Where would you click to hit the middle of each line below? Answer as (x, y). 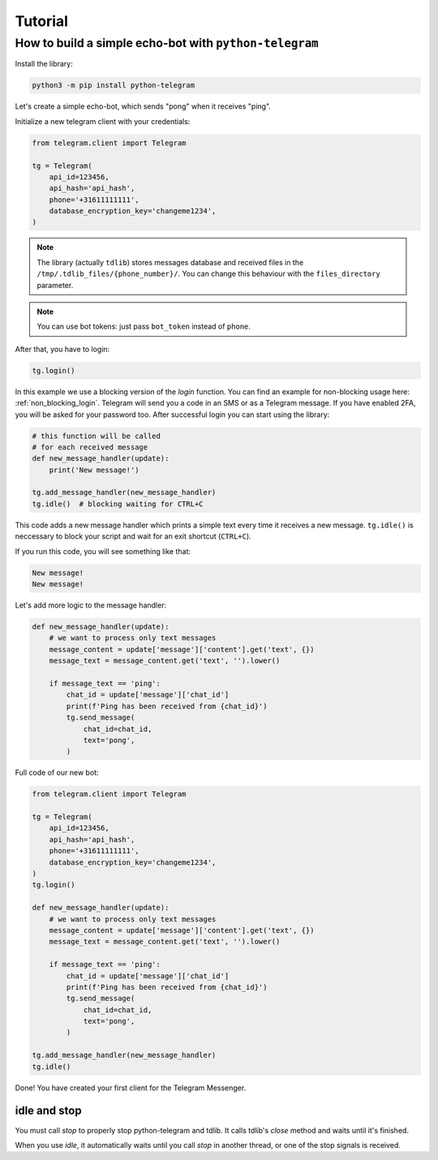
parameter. (55, 285)
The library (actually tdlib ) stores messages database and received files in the (170, 262)
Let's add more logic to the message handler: (90, 605)
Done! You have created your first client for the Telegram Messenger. (131, 1088)
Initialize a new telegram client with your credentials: (103, 121)
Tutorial (42, 21)
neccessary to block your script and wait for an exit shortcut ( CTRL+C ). (133, 536)
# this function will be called (97, 436)
